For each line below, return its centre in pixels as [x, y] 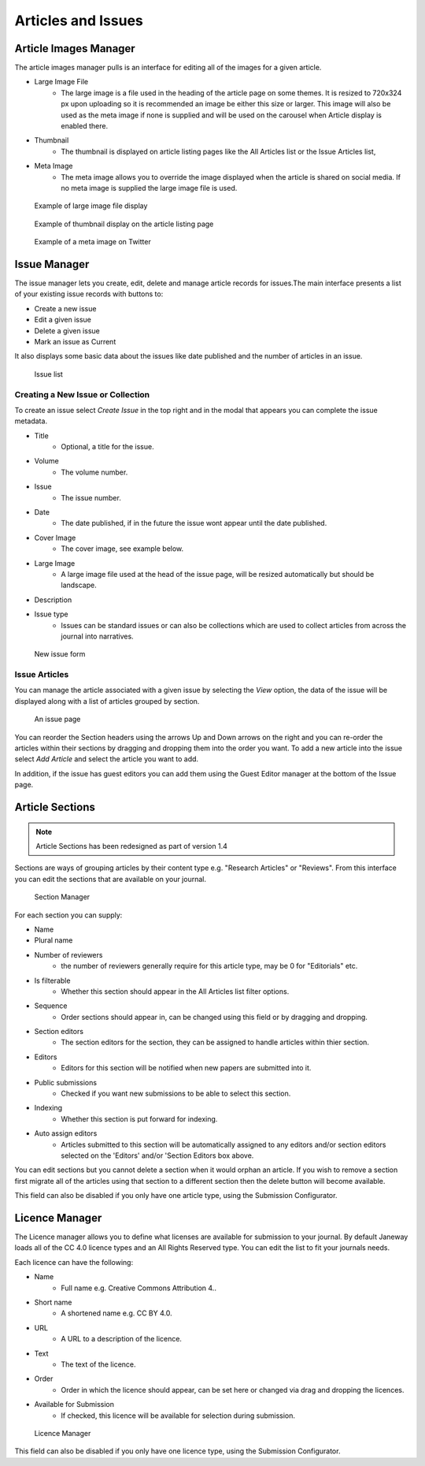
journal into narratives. [97, 636]
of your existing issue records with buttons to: [89, 294]
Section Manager [62, 897]
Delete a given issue [67, 330]
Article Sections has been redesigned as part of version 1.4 [131, 846]
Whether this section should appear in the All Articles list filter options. [175, 991]
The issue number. [91, 497]
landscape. [79, 585]
